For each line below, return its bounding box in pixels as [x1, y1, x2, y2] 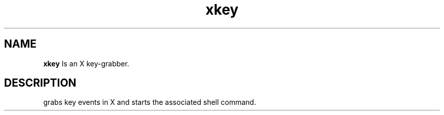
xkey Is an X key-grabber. [43, 59, 129, 68]
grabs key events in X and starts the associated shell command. [43, 98, 256, 107]
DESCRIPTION [4, 76, 77, 90]
